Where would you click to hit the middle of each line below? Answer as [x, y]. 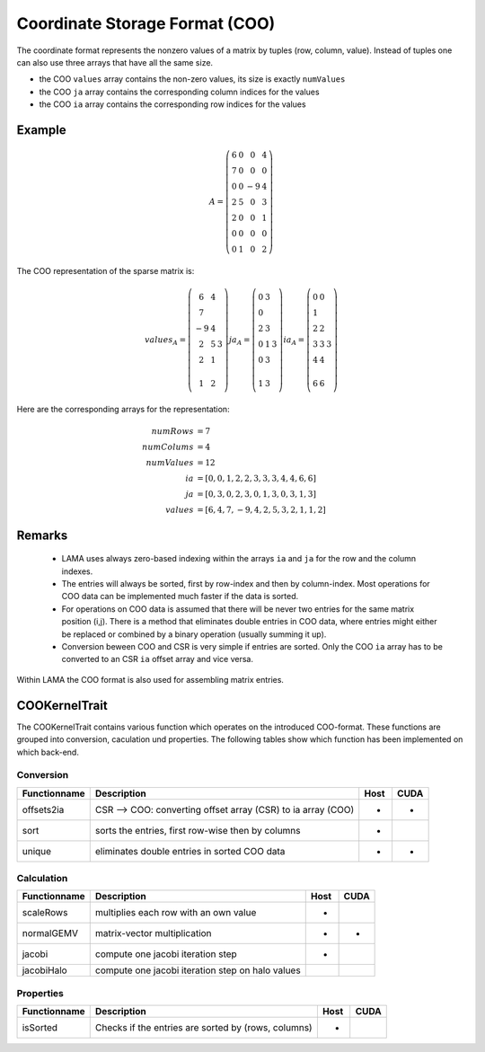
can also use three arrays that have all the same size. [115, 62]
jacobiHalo [44, 970]
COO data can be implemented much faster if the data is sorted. [180, 597]
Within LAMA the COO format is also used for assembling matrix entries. [150, 679]
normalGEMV [50, 933]
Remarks [42, 535]
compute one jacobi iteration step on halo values [198, 970]
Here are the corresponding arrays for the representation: [123, 410]
